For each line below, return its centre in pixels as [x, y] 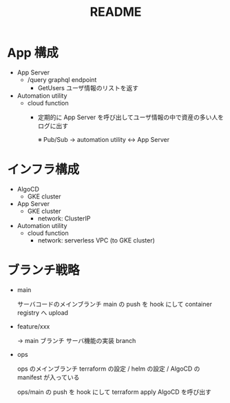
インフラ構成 [43, 170]
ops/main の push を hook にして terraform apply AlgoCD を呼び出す [114, 392]
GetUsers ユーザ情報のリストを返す [88, 87]
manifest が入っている [48, 377]
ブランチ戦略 [44, 270]
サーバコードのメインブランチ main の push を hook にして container [114, 304]
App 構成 [33, 53]
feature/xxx [33, 326]
